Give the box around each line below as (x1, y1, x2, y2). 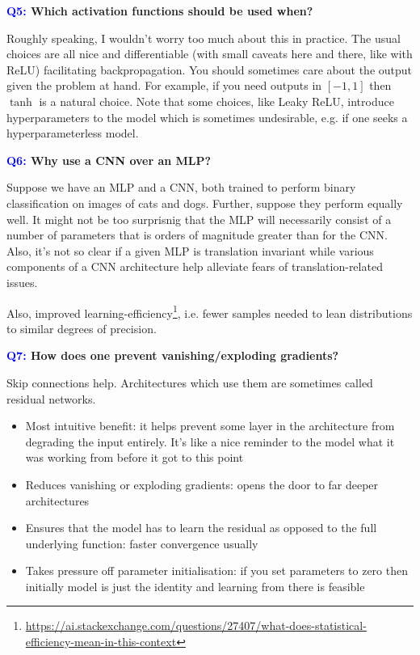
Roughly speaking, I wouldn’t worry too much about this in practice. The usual (6, 29, 401, 46)
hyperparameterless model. (6, 125, 139, 142)
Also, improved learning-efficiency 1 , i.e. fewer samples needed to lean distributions (6, 302, 413, 321)
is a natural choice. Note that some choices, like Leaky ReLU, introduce (39, 92, 394, 109)
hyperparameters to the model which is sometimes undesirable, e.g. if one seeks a (6, 108, 408, 125)
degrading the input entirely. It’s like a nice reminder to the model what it (25, 433, 395, 450)
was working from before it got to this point (25, 449, 244, 466)
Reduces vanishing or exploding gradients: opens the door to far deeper (25, 475, 379, 492)
